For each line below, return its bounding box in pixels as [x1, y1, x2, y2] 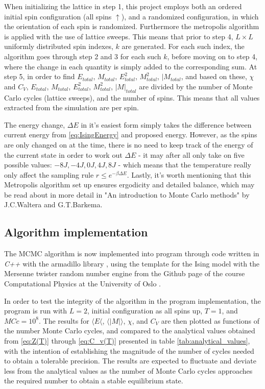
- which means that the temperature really [118, 159, 251, 170]
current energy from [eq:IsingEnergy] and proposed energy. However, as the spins [4, 129, 257, 140]
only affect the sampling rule [4, 169, 94, 180]
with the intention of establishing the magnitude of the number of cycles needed [4, 345, 254, 356]
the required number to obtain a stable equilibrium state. [4, 375, 183, 386]
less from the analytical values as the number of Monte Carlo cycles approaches [4, 365, 253, 376]
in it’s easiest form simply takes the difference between [81, 119, 252, 130]
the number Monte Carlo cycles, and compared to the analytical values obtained [4, 325, 255, 336]
